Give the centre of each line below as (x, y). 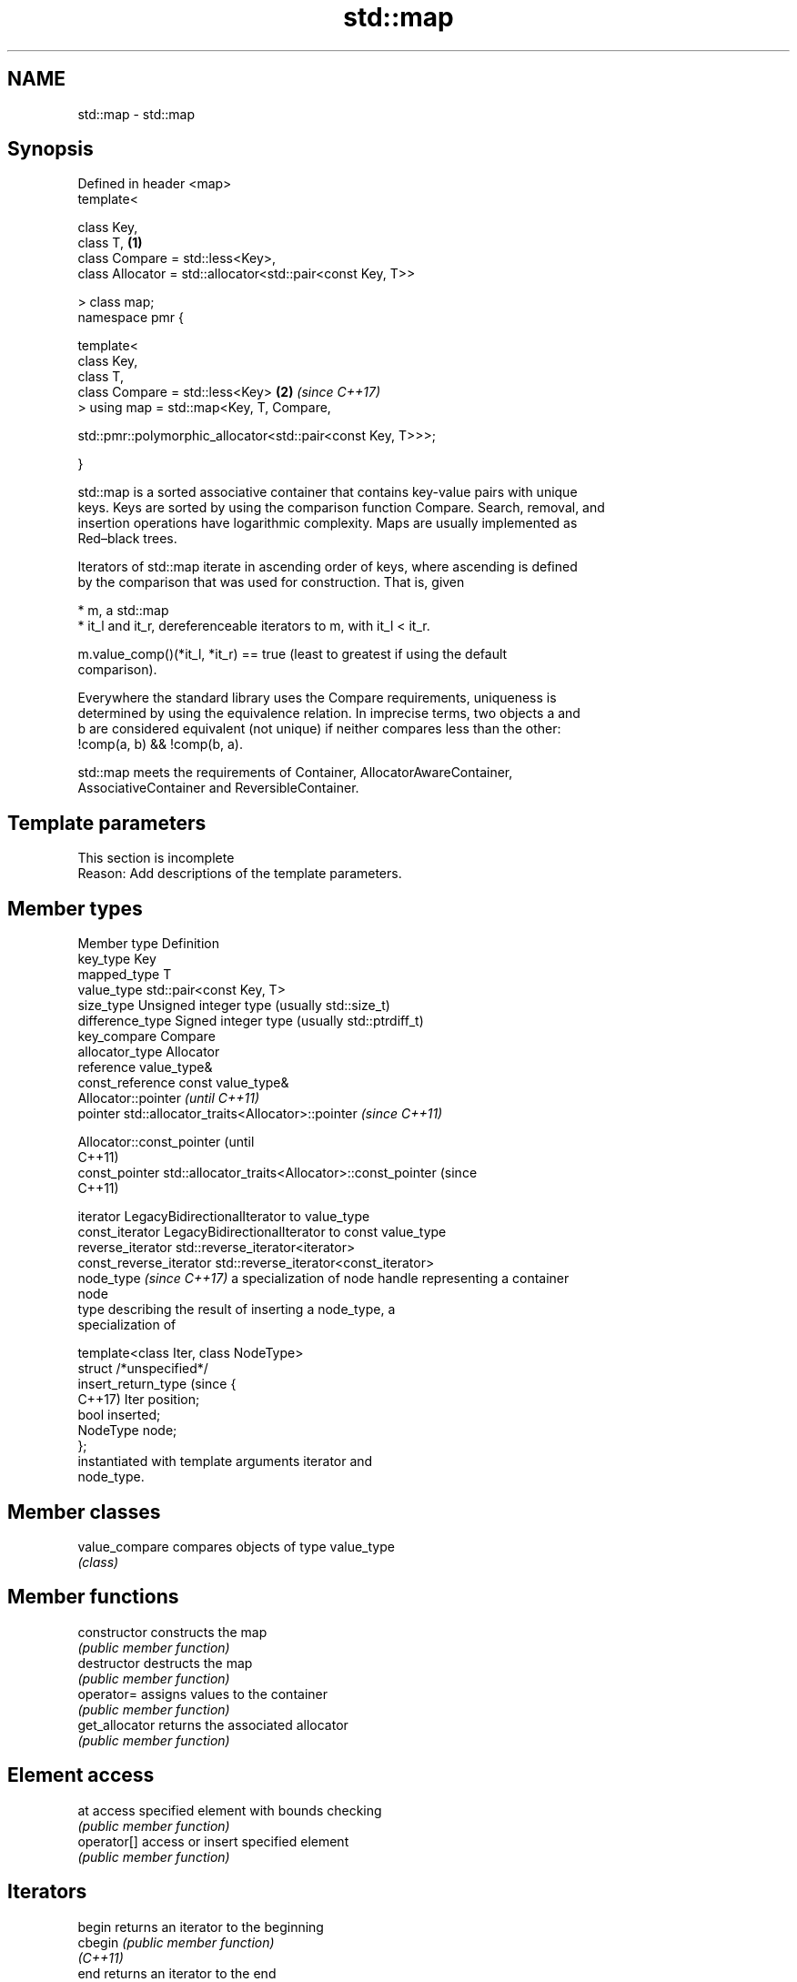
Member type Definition (148, 944)
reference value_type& (145, 1067)
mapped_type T (125, 975)
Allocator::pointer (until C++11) (169, 1098)
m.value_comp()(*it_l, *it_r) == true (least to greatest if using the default (293, 654)
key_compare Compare (146, 1037)
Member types (75, 908)
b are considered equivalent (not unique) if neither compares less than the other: (319, 729)
